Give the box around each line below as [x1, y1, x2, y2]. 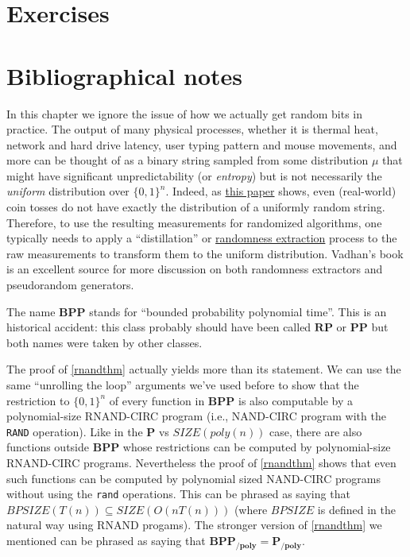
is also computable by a [238, 392, 354, 408]
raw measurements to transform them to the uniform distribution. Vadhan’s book [6, 245, 404, 261]
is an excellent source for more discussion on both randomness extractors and [6, 261, 383, 277]
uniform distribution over [6, 183, 130, 199]
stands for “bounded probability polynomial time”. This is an [89, 303, 387, 319]
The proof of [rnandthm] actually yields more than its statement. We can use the [6, 361, 401, 377]
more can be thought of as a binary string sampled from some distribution [6, 152, 369, 168]
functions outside [6, 439, 90, 455]
